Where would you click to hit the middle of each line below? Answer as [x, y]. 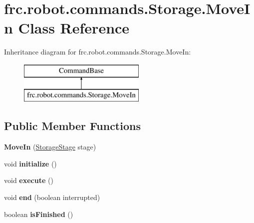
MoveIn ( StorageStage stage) [50, 147]
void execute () [29, 180]
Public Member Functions [72, 126]
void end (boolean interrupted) [52, 197]
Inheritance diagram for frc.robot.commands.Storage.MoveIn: [98, 52]
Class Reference [74, 28]
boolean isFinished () [39, 214]
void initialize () [30, 163]
